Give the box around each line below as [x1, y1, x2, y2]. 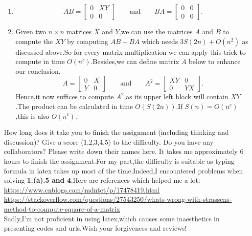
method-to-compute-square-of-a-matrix [4, 203, 120, 214]
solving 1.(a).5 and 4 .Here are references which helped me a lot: [4, 175, 200, 185]
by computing [67, 36, 109, 46]
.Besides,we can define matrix [91, 56, 179, 66]
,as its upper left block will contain [124, 91, 229, 102]
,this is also [15, 110, 49, 121]
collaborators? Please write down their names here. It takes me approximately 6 [4, 146, 244, 156]
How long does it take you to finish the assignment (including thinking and [4, 127, 229, 137]
